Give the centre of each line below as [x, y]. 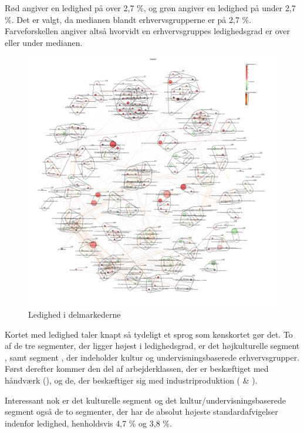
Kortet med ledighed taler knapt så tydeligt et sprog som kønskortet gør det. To [149, 334]
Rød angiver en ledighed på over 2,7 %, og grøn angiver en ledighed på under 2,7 [150, 8]
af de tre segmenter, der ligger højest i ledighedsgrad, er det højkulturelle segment [152, 346]
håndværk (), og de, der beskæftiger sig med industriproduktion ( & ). [131, 380]
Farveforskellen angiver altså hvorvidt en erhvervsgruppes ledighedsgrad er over [147, 31]
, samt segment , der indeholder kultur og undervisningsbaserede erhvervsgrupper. [152, 357]
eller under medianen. [44, 42]
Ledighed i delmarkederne [75, 314]
